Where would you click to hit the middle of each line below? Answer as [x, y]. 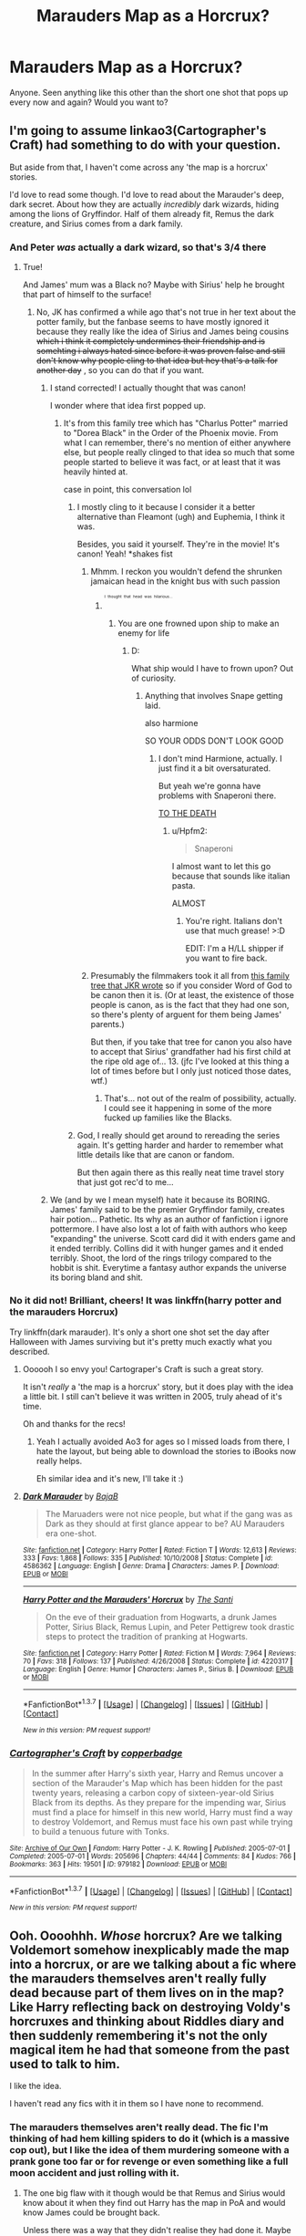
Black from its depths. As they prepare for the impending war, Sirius [159, 1802]
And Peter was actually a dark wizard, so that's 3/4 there [138, 247]
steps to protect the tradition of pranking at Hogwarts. [147, 1636]
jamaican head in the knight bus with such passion [185, 581]
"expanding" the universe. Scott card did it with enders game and [173, 1238]
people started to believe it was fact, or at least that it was [172, 463]
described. [30, 1351]
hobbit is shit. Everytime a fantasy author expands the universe [168, 1267]
